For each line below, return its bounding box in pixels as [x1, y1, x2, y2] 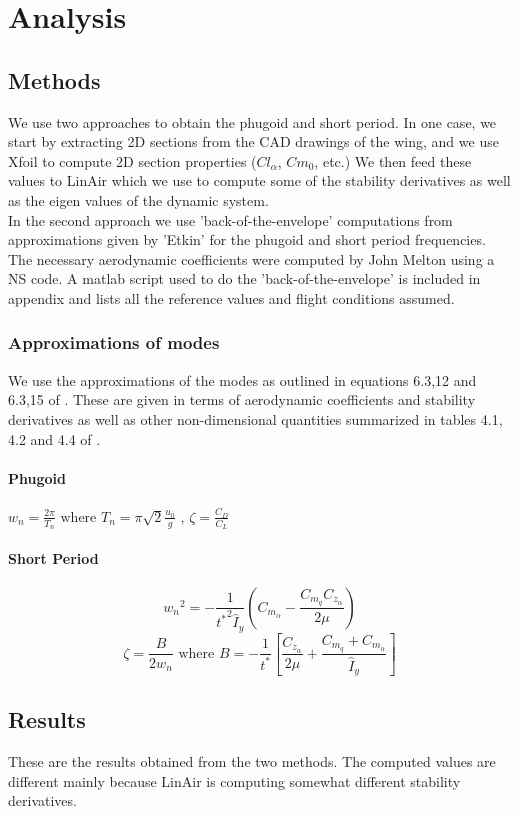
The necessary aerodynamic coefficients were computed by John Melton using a [8, 248, 495, 269]
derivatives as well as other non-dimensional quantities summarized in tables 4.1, [8, 408, 503, 429]
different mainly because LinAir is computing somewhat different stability [8, 770, 461, 791]
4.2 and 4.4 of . [8, 428, 101, 449]
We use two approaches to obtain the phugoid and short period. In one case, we [8, 111, 497, 132]
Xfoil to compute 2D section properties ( [8, 150, 257, 171]
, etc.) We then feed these [314, 150, 472, 171]
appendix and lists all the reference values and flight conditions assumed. [8, 287, 455, 308]
